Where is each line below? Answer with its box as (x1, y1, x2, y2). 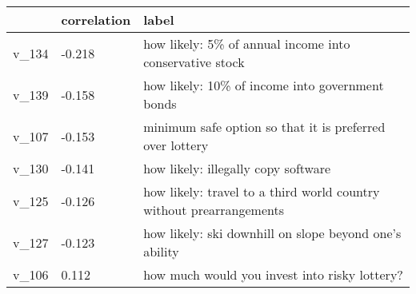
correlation (61, 10, 131, 29)
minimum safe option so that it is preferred (143, 117, 386, 136)
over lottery (143, 136, 209, 154)
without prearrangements (143, 201, 284, 219)
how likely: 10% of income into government (143, 76, 384, 94)
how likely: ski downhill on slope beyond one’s (143, 224, 402, 242)
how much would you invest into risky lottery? (143, 265, 403, 284)
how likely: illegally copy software (143, 159, 331, 177)
